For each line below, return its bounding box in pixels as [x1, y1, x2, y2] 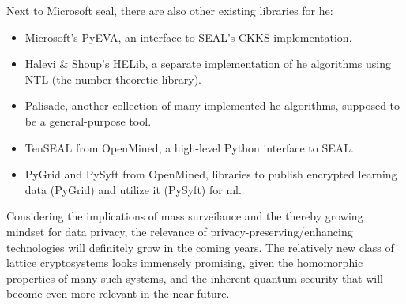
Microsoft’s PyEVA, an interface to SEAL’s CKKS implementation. [24, 28, 352, 45]
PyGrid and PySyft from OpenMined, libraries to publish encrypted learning [24, 166, 397, 182]
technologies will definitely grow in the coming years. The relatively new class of [6, 238, 394, 255]
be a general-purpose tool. [24, 112, 152, 129]
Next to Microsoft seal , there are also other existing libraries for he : [6, 2, 333, 18]
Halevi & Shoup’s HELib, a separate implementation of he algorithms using [24, 55, 391, 72]
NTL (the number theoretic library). [24, 70, 201, 87]
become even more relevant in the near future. [6, 285, 230, 302]
